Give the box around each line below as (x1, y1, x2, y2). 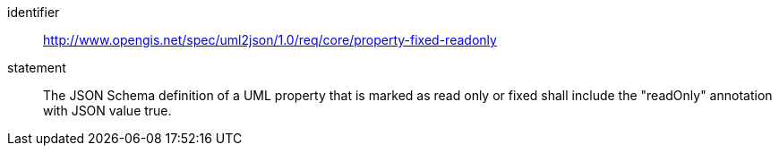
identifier (7, 4, 60, 20)
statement (7, 60, 66, 75)
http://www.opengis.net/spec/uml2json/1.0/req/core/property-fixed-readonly (43, 32, 497, 47)
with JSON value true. (43, 103, 172, 118)
